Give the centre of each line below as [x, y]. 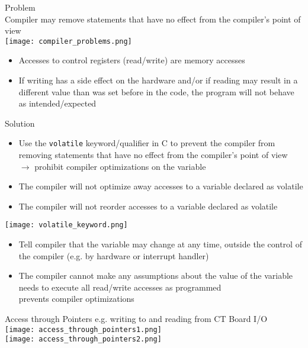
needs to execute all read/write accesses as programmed [120, 287]
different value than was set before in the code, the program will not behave [156, 91]
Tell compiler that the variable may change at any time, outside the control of [160, 244]
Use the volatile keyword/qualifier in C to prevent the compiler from [147, 143]
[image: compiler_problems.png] [68, 41]
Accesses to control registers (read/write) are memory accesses [132, 60]
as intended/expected [57, 103]
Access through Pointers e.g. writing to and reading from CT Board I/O [136, 319]
